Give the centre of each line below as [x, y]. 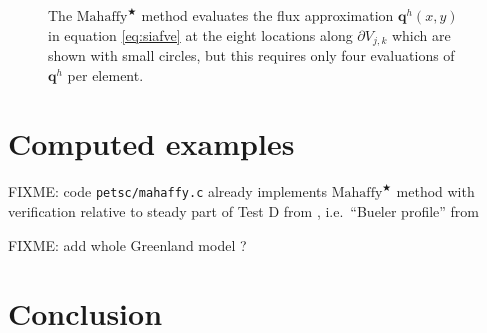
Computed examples [151, 143]
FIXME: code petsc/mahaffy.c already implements [168, 191]
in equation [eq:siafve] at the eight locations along [200, 34]
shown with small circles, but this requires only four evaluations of [251, 55]
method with [435, 191]
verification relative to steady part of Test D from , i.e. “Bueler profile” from [243, 211]
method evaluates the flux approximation [267, 15]
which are [421, 34]
